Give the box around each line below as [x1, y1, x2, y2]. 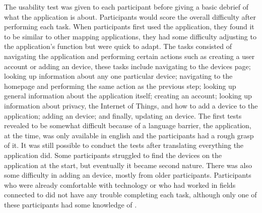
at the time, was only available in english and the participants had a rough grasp [4, 130, 254, 140]
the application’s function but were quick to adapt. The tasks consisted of [4, 41, 232, 51]
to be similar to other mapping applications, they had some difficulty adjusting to [4, 31, 256, 41]
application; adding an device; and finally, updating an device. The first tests [4, 110, 242, 121]
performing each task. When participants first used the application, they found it [4, 21, 254, 32]
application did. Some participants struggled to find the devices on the [4, 149, 222, 160]
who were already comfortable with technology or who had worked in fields [4, 179, 236, 190]
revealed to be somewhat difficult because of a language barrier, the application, [4, 120, 251, 131]
